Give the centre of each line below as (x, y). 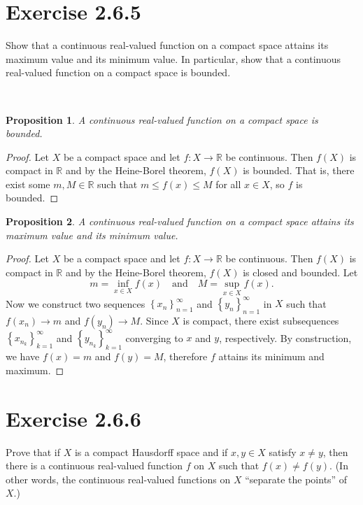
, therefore (185, 356)
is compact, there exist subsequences (261, 320)
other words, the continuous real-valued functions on (118, 479)
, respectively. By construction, (285, 337)
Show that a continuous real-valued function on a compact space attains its (167, 45)
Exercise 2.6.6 (73, 418)
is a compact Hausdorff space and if (151, 451)
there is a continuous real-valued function (94, 465)
